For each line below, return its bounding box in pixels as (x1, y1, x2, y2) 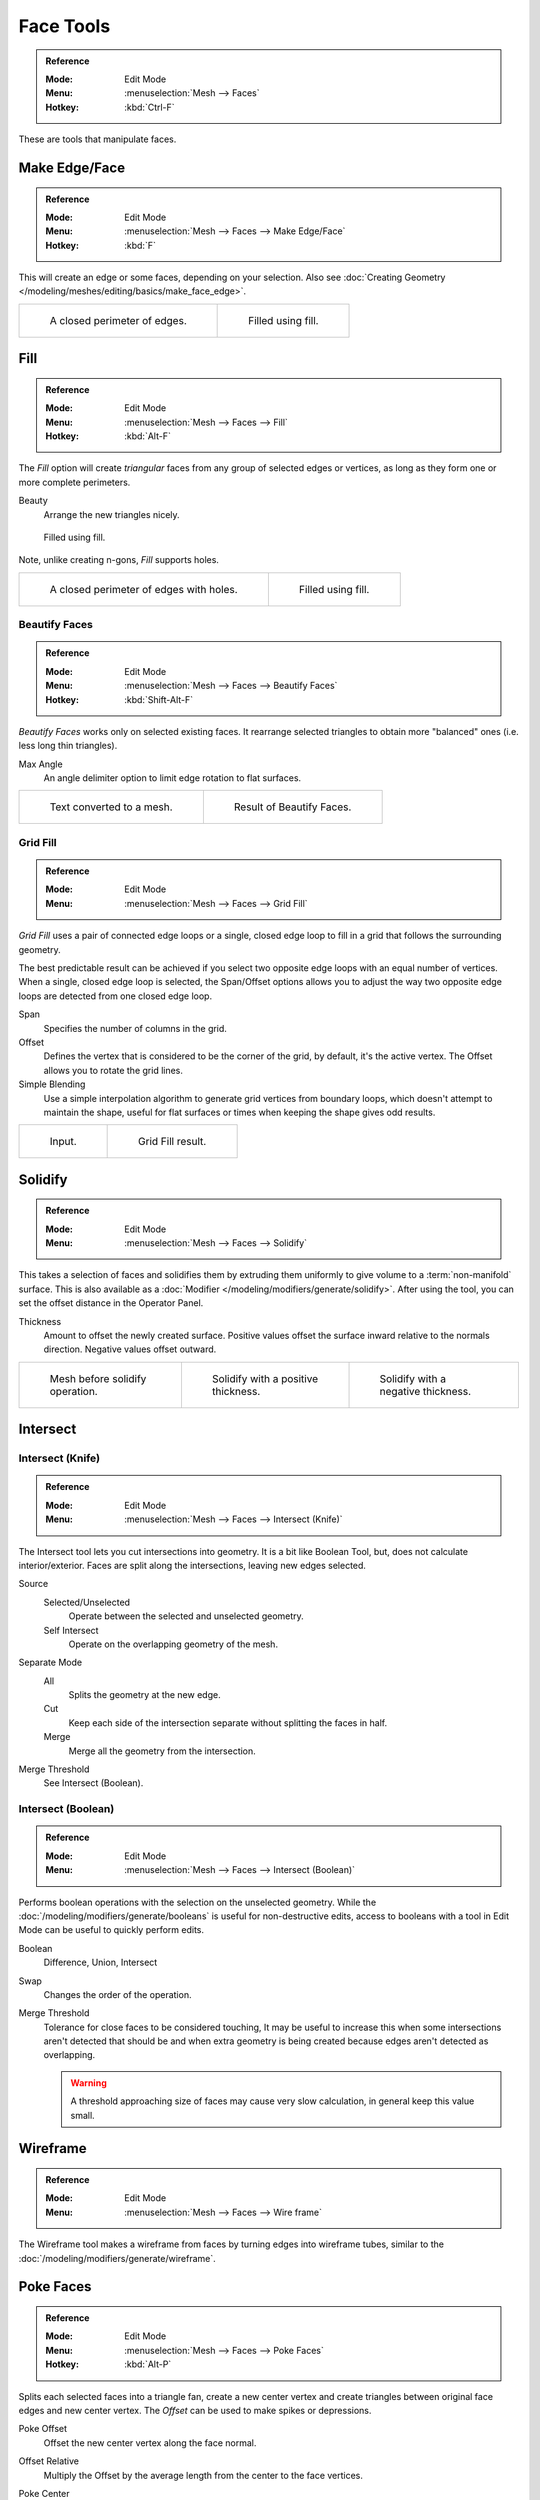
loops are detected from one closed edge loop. (18, 990, 213, 1002)
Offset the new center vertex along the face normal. (43, 2436, 257, 2449)
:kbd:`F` (124, 239, 157, 251)
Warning (70, 2076, 107, 2089)
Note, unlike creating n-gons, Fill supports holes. (18, 554, 220, 566)
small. (70, 2109, 95, 2121)
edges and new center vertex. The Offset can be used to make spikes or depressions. (18, 2404, 372, 2416)
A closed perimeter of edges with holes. (49, 582, 239, 596)
